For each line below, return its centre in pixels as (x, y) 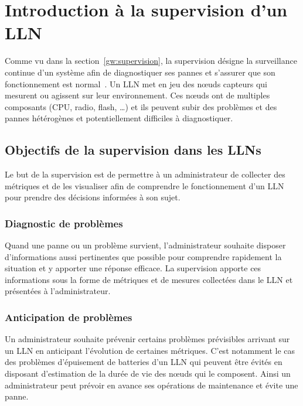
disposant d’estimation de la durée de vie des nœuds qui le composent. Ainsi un (148, 373)
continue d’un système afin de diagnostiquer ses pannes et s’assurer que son (140, 72)
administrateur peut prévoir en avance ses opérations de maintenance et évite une (151, 385)
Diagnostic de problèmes (64, 223)
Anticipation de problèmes (69, 317)
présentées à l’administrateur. (58, 291)
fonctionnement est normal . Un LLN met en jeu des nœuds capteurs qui (136, 83)
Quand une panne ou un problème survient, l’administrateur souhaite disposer (145, 245)
